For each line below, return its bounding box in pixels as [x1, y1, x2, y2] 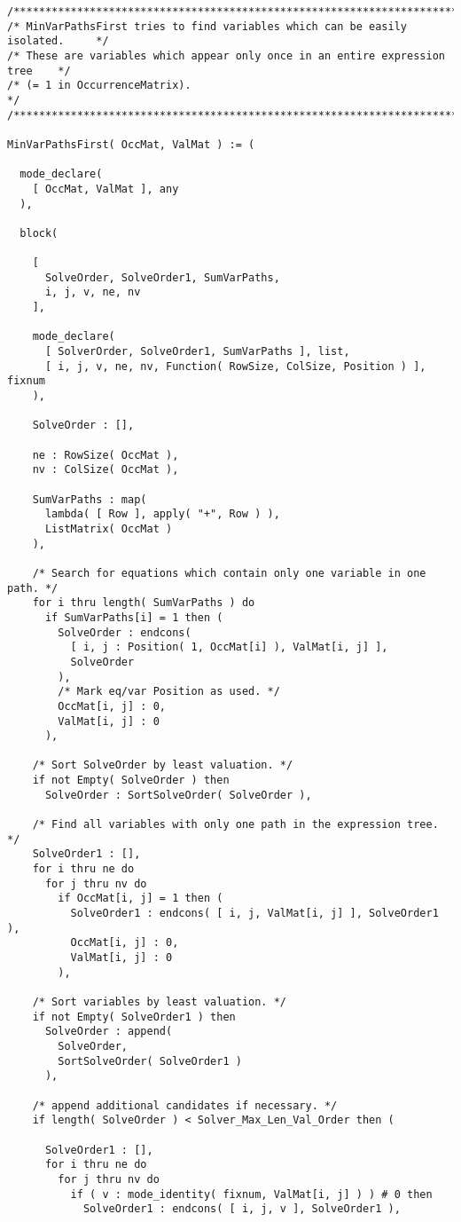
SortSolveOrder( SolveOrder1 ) [58, 1054, 242, 1068]
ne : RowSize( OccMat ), [32, 448, 179, 461]
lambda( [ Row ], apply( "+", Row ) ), [44, 508, 280, 521]
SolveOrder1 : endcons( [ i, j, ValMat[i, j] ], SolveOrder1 [70, 907, 439, 920]
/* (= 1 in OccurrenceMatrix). [7, 79, 191, 92]
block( [20, 226, 59, 240]
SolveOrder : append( [44, 1025, 173, 1038]
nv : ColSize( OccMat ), [32, 463, 179, 477]
